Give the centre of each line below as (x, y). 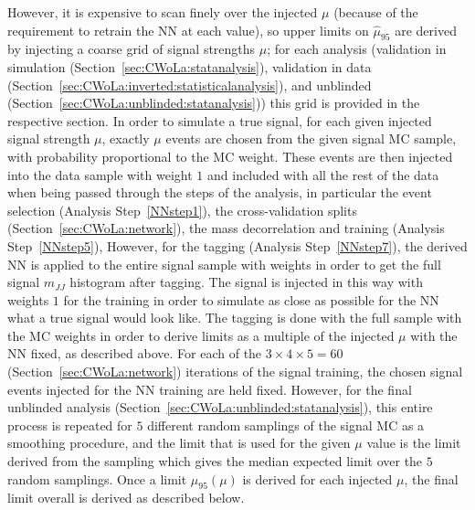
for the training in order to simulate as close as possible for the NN (251, 299)
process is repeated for (70, 425)
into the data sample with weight (100, 174)
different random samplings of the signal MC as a (286, 425)
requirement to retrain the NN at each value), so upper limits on (188, 30)
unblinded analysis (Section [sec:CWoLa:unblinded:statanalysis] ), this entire (220, 407)
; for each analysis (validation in (357, 49)
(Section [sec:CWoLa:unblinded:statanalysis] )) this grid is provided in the (214, 103)
